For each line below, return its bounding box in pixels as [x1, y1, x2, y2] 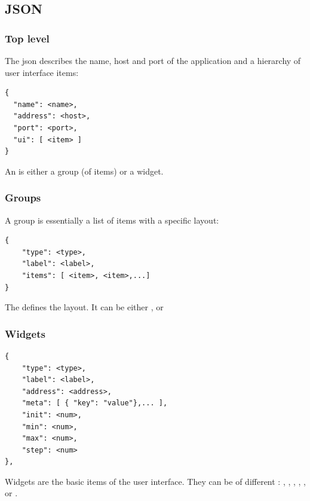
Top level [5, 30, 50, 45]
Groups [5, 190, 41, 205]
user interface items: [5, 66, 79, 78]
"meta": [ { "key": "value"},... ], [22, 399, 168, 408]
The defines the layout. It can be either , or [5, 301, 164, 313]
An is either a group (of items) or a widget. [5, 164, 164, 177]
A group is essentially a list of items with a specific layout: [5, 213, 219, 226]
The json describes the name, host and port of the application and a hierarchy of [5, 54, 301, 66]
